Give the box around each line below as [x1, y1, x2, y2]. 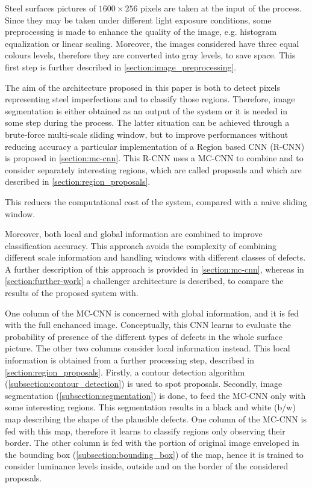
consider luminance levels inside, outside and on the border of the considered [5, 460, 289, 472]
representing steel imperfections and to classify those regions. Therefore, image [5, 93, 295, 105]
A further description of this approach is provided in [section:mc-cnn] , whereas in [5, 262, 304, 275]
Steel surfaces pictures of [5, 2, 96, 14]
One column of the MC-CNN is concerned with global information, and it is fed [5, 306, 299, 319]
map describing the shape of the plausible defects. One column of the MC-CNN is [5, 413, 307, 425]
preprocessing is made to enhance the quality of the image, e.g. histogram [5, 25, 277, 38]
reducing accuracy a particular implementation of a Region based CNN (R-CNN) [5, 140, 305, 152]
